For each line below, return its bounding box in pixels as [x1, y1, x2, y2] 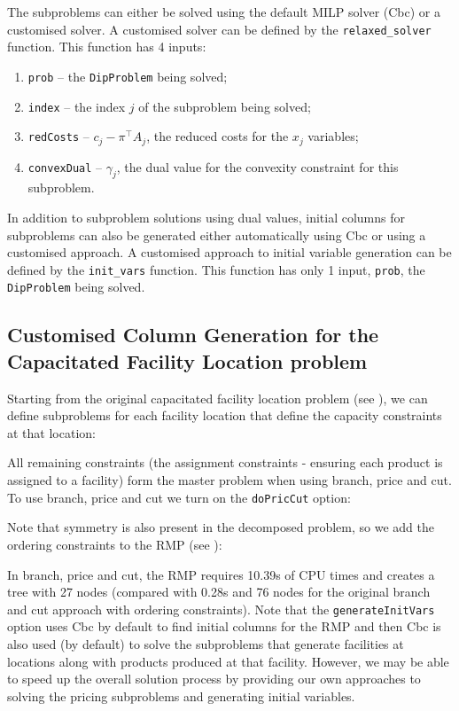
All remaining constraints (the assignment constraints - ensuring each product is [7, 453, 443, 472]
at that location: [7, 423, 96, 441]
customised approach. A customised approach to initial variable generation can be [7, 243, 452, 262]
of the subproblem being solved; [138, 97, 311, 115]
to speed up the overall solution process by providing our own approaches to [7, 669, 421, 688]
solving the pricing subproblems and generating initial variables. [7, 686, 355, 705]
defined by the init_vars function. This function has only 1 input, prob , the [7, 260, 425, 278]
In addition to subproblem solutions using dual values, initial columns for [7, 208, 405, 226]
